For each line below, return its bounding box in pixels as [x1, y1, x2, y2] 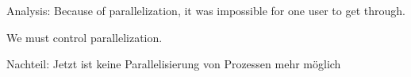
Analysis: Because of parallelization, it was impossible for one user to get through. [6, 2, 405, 18]
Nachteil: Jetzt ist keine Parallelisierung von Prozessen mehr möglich [6, 56, 341, 72]
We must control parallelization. [6, 29, 163, 45]
